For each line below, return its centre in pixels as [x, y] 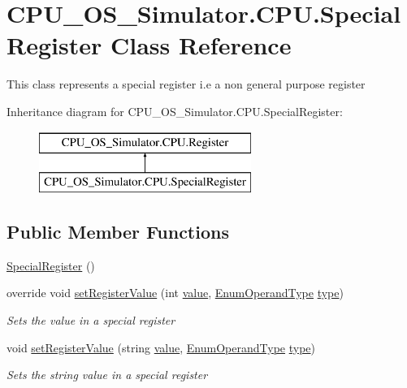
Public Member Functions [118, 232]
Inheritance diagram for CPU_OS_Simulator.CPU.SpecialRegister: [175, 111]
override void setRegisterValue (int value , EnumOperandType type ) [175, 293]
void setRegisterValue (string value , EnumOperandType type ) [161, 347]
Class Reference [201, 45]
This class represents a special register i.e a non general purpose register [186, 84]
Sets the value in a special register [91, 320]
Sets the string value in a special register [107, 375]
